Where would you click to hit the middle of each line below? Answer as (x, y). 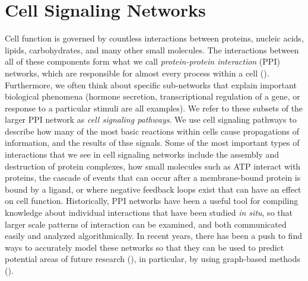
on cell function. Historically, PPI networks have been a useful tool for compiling (152, 201)
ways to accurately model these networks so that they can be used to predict (145, 247)
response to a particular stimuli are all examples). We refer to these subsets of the (154, 108)
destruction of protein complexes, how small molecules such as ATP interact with (153, 166)
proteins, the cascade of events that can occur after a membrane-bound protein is (153, 178)
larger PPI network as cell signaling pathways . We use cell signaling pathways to (151, 119)
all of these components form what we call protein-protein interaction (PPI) (142, 61)
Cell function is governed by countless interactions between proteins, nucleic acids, (154, 38)
